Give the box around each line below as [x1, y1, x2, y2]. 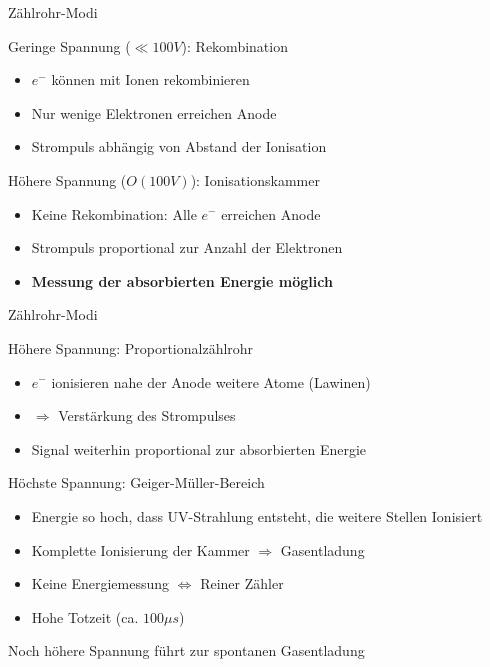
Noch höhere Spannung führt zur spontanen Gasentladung [8, 640, 365, 661]
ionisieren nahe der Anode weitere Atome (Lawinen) [51, 371, 371, 392]
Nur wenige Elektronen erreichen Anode [31, 102, 277, 123]
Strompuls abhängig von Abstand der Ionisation [31, 136, 327, 157]
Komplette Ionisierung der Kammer [31, 539, 250, 560]
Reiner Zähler [200, 573, 284, 594]
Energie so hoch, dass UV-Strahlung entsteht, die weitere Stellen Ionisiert [31, 505, 483, 526]
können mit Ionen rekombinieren [51, 69, 250, 90]
